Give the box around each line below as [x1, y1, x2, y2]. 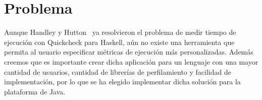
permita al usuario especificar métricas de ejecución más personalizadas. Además [4, 46, 253, 57]
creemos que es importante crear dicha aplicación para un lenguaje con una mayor [4, 56, 258, 67]
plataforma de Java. [4, 86, 66, 96]
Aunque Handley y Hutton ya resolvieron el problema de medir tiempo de [4, 27, 236, 37]
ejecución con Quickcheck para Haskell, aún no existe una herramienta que [4, 36, 235, 47]
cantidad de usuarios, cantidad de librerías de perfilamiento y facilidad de [4, 66, 231, 77]
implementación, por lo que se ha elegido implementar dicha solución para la [4, 76, 241, 87]
